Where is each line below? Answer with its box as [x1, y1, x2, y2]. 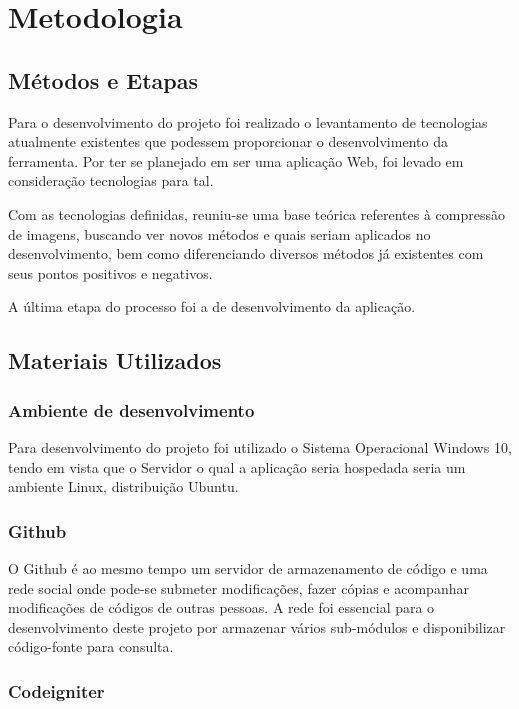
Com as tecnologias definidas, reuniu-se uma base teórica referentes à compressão [8, 203, 505, 224]
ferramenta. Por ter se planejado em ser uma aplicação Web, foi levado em [8, 150, 464, 171]
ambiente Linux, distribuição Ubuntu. [8, 476, 239, 497]
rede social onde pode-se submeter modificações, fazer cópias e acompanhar [8, 577, 469, 598]
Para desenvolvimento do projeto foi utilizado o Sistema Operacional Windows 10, [8, 436, 512, 457]
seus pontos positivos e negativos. [8, 262, 213, 283]
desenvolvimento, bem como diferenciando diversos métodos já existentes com [8, 243, 484, 264]
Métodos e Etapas [8, 64, 199, 95]
